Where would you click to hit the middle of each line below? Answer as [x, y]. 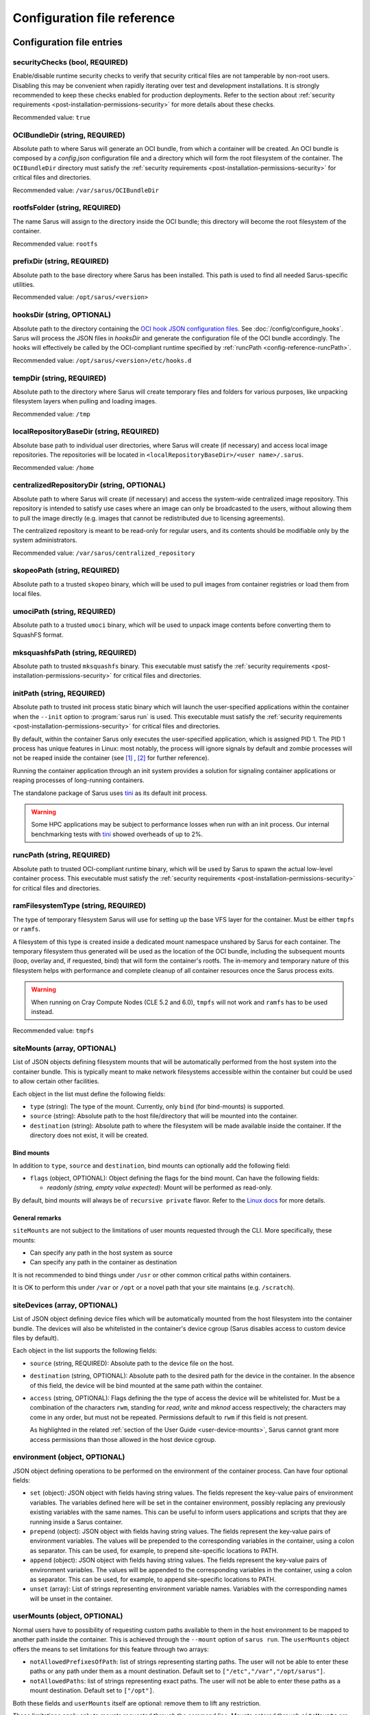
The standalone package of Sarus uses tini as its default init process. [110, 793]
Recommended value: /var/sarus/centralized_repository [104, 553]
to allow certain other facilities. [56, 1081]
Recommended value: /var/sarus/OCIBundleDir [86, 190]
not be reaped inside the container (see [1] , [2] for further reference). [111, 758]
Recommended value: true [51, 117]
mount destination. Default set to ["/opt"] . [92, 1690]
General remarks [37, 1218]
